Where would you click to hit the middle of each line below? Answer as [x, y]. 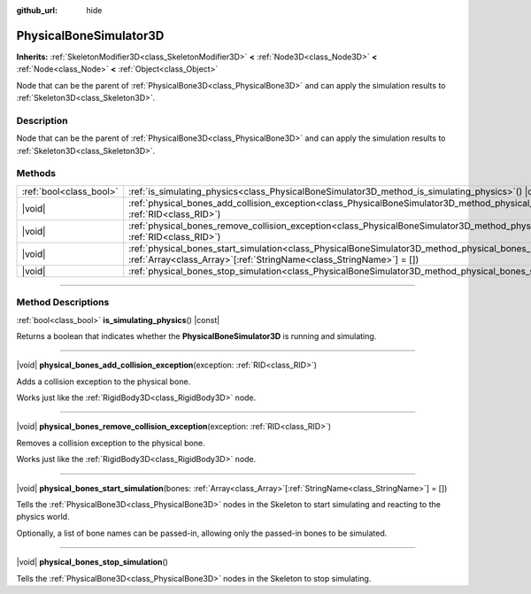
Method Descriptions [63, 303]
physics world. [43, 517]
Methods [36, 174]
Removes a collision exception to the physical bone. [111, 443]
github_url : [37, 10]
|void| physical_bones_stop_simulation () [92, 562]
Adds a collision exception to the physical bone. [104, 382]
